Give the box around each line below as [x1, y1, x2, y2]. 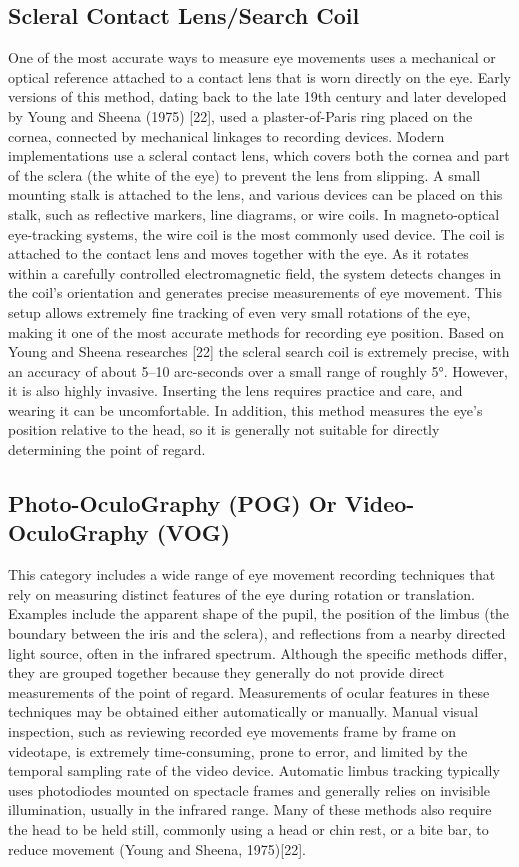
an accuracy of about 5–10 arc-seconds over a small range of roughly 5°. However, [8, 360, 508, 381]
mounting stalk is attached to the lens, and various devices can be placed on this [8, 184, 503, 205]
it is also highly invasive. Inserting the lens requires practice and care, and [8, 380, 463, 401]
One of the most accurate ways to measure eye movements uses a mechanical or [8, 47, 496, 68]
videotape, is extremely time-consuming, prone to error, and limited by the [8, 740, 468, 761]
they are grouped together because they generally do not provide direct [8, 662, 445, 683]
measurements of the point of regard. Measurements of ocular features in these [8, 681, 490, 702]
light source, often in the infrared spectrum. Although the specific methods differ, [8, 642, 508, 663]
